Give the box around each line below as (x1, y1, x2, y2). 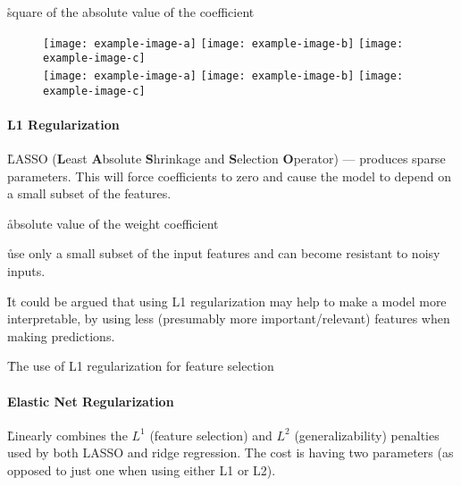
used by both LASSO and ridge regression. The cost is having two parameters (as (7, 443, 454, 462)
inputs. (7, 261, 46, 280)
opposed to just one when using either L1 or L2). (7, 460, 276, 479)
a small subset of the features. (7, 184, 172, 203)
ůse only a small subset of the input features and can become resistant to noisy (7, 244, 440, 263)
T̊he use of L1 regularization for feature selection (7, 356, 274, 375)
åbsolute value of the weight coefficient (7, 214, 219, 232)
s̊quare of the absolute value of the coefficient (7, 3, 255, 21)
